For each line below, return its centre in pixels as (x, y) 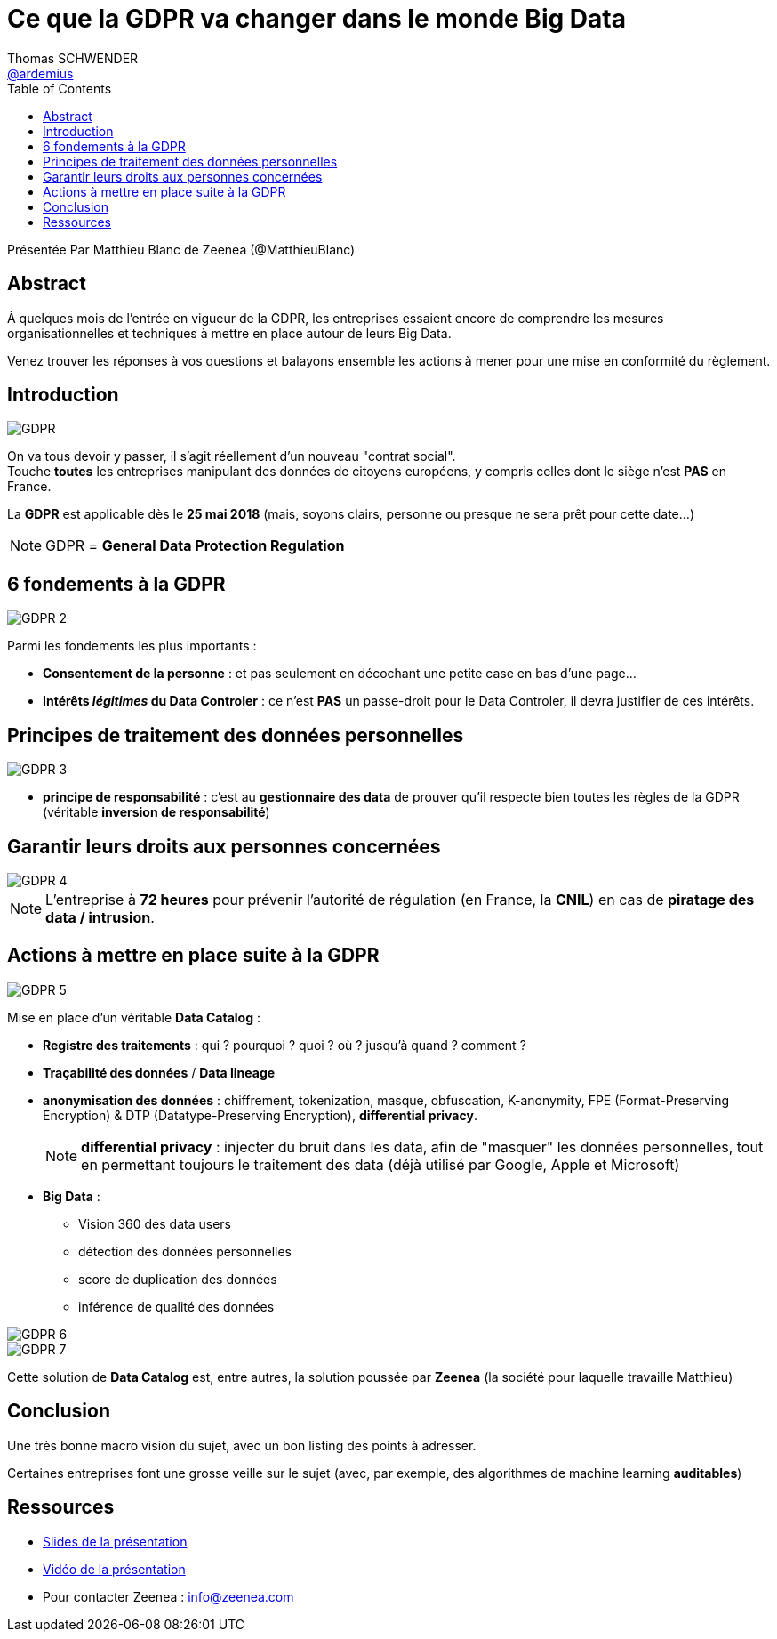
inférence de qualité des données (176, 1306)
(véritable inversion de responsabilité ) (156, 812)
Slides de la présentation (115, 1541)
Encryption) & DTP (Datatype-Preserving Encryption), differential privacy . (260, 1115)
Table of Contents (60, 88)
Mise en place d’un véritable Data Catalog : (134, 1017)
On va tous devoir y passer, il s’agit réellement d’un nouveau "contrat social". (232, 456)
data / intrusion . (100, 917)
